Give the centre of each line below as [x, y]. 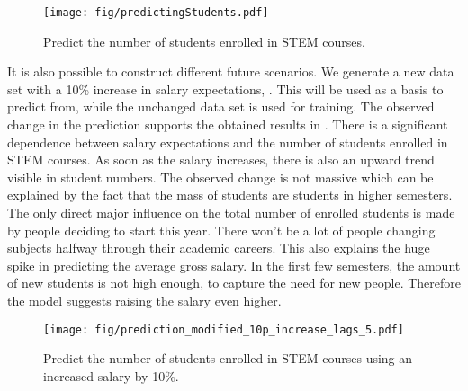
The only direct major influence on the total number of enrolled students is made [231, 212]
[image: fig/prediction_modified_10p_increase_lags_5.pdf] [224, 329]
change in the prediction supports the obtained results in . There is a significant [228, 124]
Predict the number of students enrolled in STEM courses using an [228, 358]
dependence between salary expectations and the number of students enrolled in [228, 142]
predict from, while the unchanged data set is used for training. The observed [221, 107]
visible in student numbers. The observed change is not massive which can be [220, 177]
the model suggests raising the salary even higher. [144, 300]
